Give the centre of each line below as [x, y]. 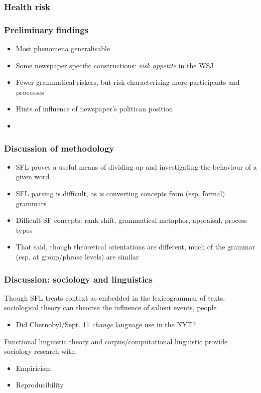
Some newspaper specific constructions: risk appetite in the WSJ [115, 65]
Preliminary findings [46, 29]
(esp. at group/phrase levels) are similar [77, 256]
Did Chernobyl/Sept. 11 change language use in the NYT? [106, 324]
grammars [31, 203]
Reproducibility [40, 385]
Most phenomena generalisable [63, 48]
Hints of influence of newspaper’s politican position [94, 109]
